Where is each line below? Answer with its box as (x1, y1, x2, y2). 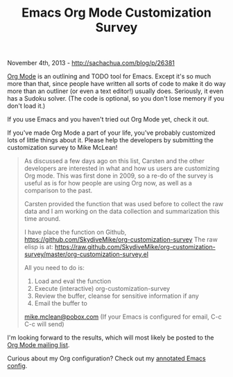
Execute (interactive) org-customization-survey (34, 285, 171, 293)
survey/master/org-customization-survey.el (24, 250, 149, 258)
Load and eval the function (34, 277, 112, 285)
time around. (24, 215, 61, 223)
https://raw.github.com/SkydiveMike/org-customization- (54, 243, 216, 251)
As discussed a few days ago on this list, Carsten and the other (24, 157, 205, 165)
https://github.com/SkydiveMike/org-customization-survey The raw (24, 235, 218, 244)
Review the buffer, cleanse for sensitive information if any (34, 292, 199, 300)
